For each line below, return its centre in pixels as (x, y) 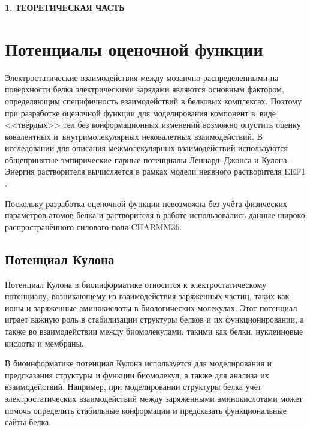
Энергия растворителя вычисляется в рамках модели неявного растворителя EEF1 (155, 171)
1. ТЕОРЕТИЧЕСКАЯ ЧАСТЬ (65, 7)
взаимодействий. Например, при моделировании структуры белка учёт (133, 387)
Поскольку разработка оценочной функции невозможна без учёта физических (146, 203)
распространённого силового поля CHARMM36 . (94, 226)
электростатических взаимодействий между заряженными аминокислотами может (154, 398)
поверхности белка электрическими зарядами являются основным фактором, (145, 89)
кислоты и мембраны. (44, 343)
